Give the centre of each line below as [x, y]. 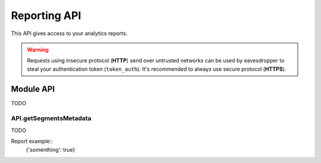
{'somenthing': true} [51, 149]
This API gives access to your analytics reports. [69, 33]
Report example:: [32, 141]
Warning [38, 49]
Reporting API [46, 15]
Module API [33, 89]
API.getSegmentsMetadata [51, 118]
